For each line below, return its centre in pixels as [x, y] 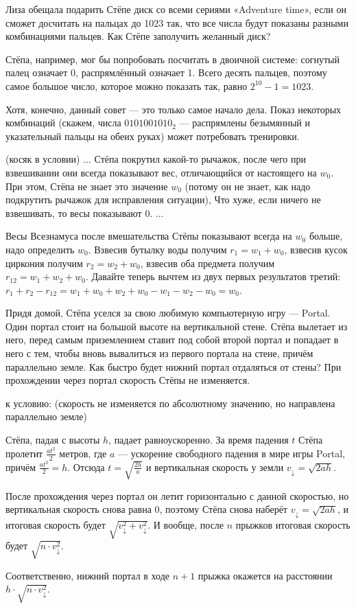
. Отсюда [86, 467]
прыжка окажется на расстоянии [265, 575]
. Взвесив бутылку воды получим [157, 249]
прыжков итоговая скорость [293, 525]
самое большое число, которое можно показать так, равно [127, 85]
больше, [326, 236]
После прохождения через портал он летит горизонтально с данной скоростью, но [177, 495]
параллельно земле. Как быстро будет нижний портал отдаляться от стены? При [174, 366]
